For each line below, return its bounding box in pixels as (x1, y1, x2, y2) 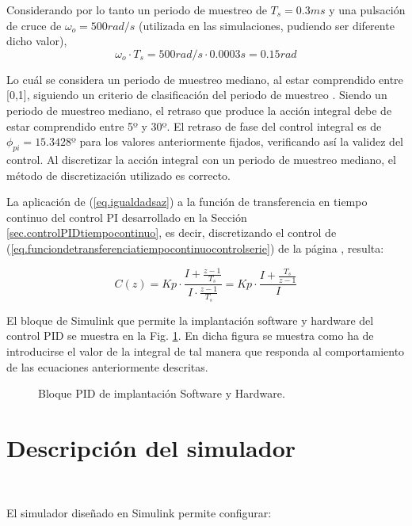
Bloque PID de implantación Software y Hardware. (38, 385, 285, 402)
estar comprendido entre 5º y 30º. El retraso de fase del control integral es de (6, 117, 382, 134)
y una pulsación (329, 2, 406, 17)
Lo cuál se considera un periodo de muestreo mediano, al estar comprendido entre (6, 71, 403, 87)
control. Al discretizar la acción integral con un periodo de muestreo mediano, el (6, 151, 396, 167)
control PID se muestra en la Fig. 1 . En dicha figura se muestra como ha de (6, 327, 374, 344)
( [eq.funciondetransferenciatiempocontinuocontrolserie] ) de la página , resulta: (6, 239, 384, 256)
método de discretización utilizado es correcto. (6, 166, 231, 183)
